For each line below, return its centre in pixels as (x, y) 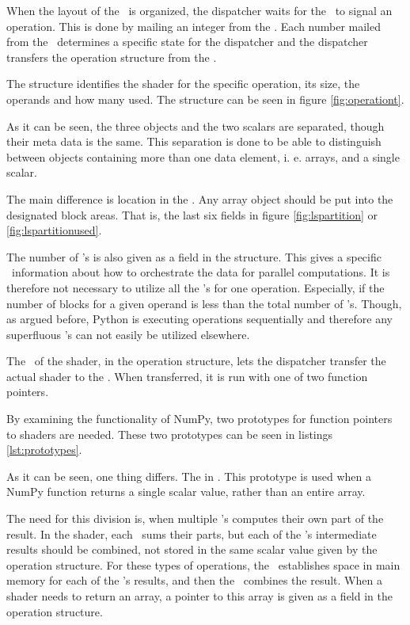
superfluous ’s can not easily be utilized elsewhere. (128, 334)
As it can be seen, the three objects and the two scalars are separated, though (196, 126)
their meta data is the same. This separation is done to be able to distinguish (194, 141)
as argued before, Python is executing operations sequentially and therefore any (200, 319)
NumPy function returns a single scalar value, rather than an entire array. (186, 492)
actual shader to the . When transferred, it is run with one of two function (187, 376)
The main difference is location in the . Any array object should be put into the (200, 198)
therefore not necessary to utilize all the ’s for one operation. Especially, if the (196, 287)
